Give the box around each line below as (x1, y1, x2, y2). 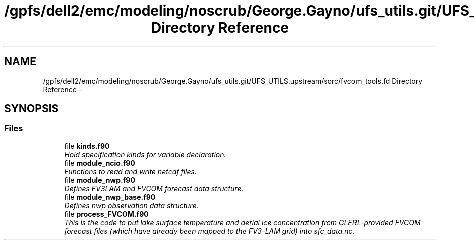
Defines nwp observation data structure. (64, 201, 199, 210)
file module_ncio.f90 (64, 158, 135, 167)
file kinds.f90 (64, 141, 110, 150)
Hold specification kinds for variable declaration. (64, 150, 226, 159)
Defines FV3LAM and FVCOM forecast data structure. (64, 184, 244, 193)
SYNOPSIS (4, 102, 59, 115)
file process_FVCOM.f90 (64, 209, 149, 218)
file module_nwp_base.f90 (64, 192, 156, 201)
